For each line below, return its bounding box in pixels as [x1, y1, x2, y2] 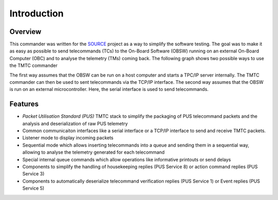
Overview [9, 27, 42, 36]
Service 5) [22, 185, 45, 191]
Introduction [9, 8, 64, 19]
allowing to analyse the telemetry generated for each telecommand [22, 149, 165, 155]
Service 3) [22, 171, 45, 177]
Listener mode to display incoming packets [22, 135, 114, 141]
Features [9, 100, 39, 108]
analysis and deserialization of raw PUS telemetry [22, 120, 128, 126]
